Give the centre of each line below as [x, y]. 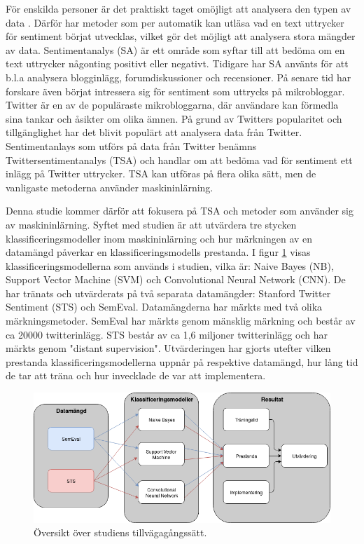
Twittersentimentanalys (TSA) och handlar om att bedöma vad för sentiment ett [179, 159]
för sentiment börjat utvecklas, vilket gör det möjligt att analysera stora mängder [181, 36]
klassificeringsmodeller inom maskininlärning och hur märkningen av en [159, 238]
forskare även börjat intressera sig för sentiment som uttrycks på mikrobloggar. [175, 91]
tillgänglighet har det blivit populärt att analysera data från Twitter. [154, 132]
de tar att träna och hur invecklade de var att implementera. [136, 375]
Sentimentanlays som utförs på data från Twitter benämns [131, 145]
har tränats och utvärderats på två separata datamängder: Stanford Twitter [168, 293]
